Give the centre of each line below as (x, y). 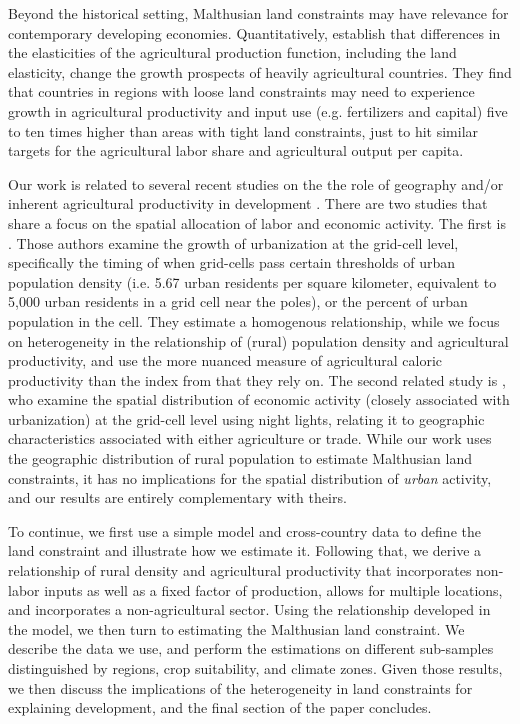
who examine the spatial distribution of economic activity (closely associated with (259, 399)
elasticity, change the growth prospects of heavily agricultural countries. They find (260, 71)
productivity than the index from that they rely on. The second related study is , (257, 379)
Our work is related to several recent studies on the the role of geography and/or (256, 183)
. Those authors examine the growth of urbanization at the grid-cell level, (233, 242)
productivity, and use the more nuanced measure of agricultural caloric (225, 360)
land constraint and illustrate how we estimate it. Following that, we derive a (245, 550)
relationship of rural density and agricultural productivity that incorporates (240, 570)
